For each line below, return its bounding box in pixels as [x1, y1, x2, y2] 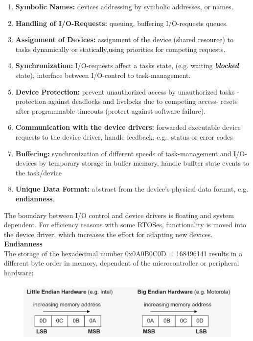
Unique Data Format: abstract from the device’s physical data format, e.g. [15, 184, 249, 194]
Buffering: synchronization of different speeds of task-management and [15, 148, 231, 158]
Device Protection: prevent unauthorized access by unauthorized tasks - [15, 86, 239, 97]
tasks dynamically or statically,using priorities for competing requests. [15, 44, 226, 54]
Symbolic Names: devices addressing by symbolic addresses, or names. [15, 1, 233, 11]
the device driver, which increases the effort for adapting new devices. [4, 229, 213, 239]
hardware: [4, 268, 34, 278]
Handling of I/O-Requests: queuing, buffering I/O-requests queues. [15, 18, 228, 28]
